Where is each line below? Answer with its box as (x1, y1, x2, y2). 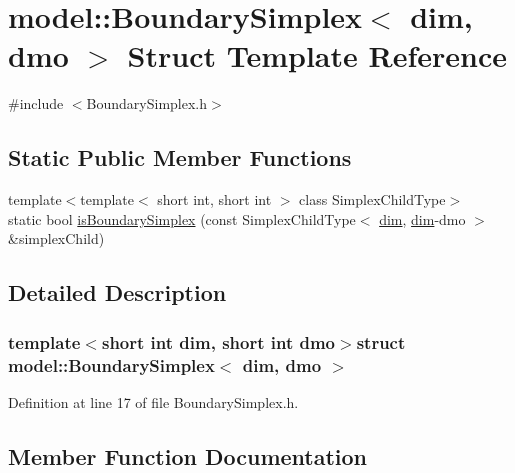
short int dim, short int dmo (101, 329, 336, 354)
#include (8, 93, 64, 114)
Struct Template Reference (127, 35, 507, 76)
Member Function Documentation (8, 440, 368, 471)
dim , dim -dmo (379, 208, 466, 229)
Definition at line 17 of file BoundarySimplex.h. (8, 391, 299, 412)
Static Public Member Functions (8, 142, 352, 173)
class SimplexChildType (299, 189, 446, 210)
